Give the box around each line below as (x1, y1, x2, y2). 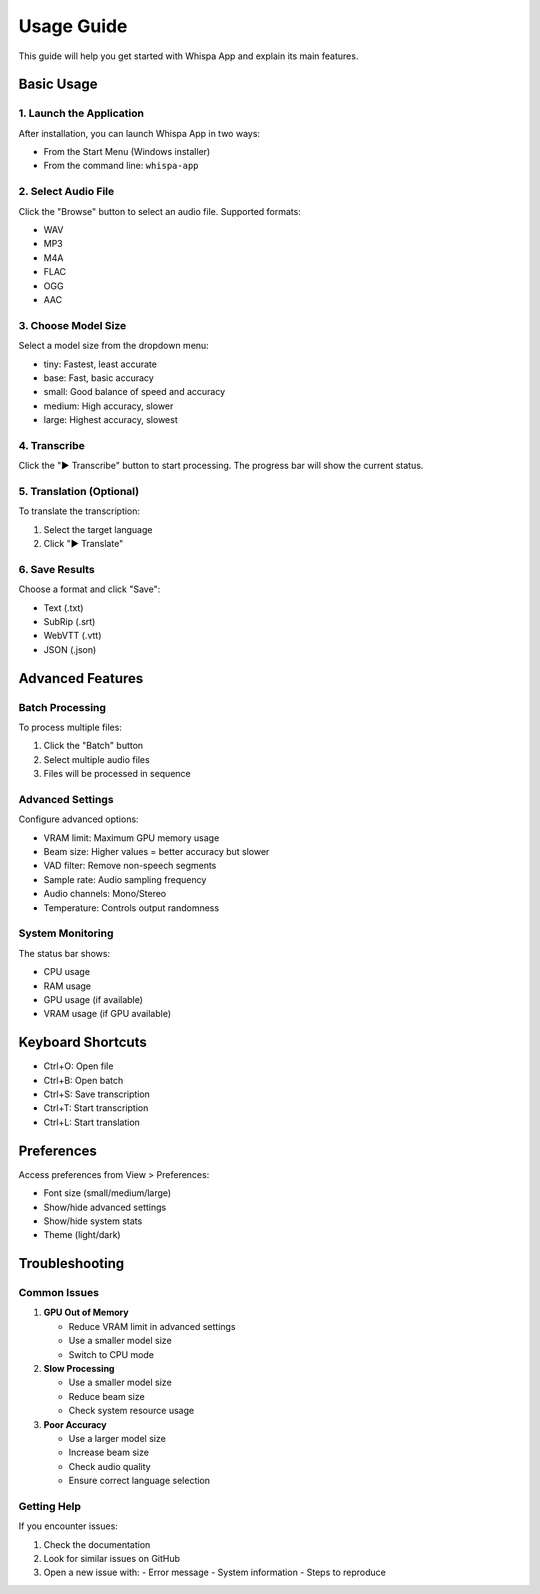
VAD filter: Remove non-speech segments (43, 860, 217, 872)
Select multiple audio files (43, 753, 150, 765)
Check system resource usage (68, 1405, 195, 1417)
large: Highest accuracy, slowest (43, 414, 179, 426)
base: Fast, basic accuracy (43, 371, 154, 384)
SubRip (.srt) (43, 616, 96, 628)
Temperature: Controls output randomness (43, 901, 220, 914)
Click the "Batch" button (43, 740, 144, 752)
